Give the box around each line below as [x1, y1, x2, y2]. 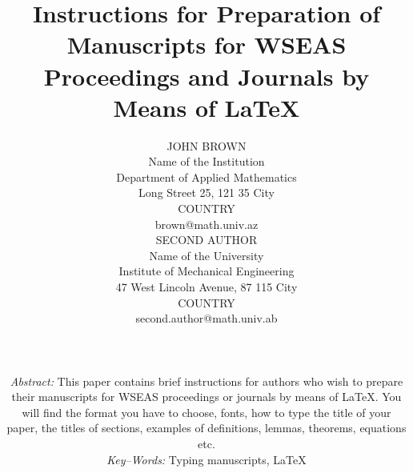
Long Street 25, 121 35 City [138, 184, 275, 201]
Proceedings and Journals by [43, 59, 370, 92]
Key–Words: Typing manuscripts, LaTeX [106, 451, 307, 467]
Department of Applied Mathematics [116, 168, 297, 185]
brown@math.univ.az [154, 215, 259, 232]
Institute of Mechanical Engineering [118, 263, 295, 279]
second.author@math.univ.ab [135, 310, 278, 327]
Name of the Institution [148, 153, 265, 170]
